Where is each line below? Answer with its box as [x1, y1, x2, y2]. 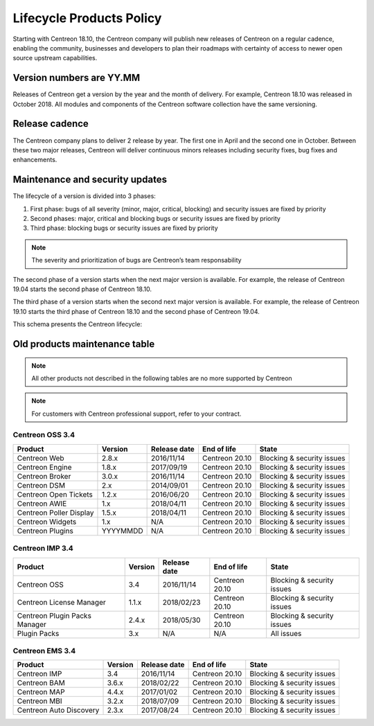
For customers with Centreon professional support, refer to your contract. [31, 409, 242, 418]
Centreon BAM [17, 678, 66, 688]
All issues [270, 628, 302, 638]
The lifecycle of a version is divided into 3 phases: [12, 192, 156, 200]
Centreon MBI [17, 696, 62, 706]
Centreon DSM [17, 480, 66, 490]
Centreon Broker [17, 471, 71, 481]
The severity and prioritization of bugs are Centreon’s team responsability [31, 256, 242, 265]
